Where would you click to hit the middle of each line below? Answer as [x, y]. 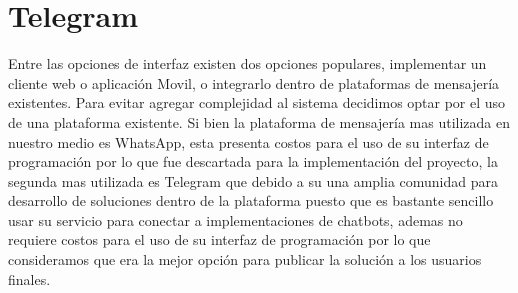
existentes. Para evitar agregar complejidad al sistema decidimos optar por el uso [257, 102]
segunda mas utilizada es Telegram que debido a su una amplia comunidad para [253, 180]
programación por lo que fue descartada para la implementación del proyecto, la [253, 161]
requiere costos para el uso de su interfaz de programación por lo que [219, 239]
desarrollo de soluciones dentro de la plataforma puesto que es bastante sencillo [251, 200]
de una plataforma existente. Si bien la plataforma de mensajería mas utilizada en [259, 121]
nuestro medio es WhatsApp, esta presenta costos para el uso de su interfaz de [248, 141]
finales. [29, 278]
